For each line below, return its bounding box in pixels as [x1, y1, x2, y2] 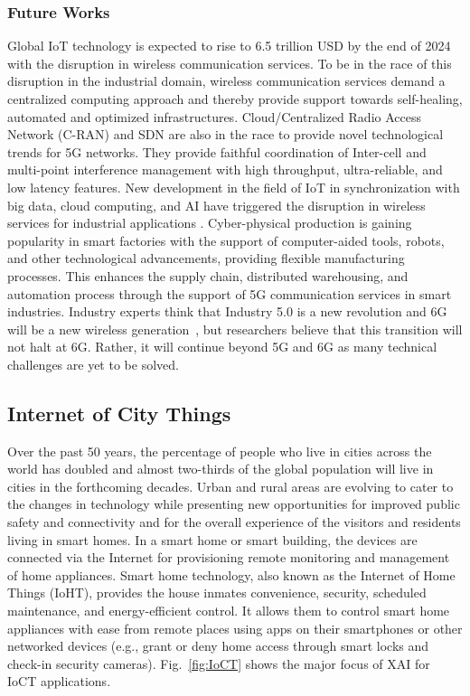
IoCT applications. [7, 672, 111, 691]
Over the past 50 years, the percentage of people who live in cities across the [7, 441, 432, 460]
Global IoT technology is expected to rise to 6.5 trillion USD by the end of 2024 [7, 36, 451, 55]
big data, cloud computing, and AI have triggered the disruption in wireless [7, 195, 426, 214]
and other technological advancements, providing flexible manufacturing [7, 249, 405, 268]
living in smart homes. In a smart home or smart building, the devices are [7, 530, 418, 549]
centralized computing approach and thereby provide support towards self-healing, [7, 89, 463, 108]
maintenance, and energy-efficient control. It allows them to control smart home [7, 601, 450, 620]
